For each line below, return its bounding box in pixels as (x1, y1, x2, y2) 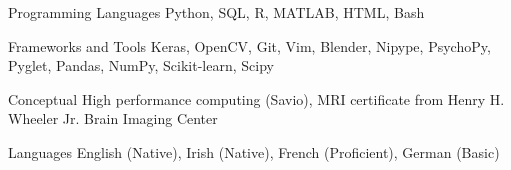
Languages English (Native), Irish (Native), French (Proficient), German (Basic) (8, 141, 500, 162)
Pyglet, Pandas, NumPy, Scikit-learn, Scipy (8, 55, 274, 76)
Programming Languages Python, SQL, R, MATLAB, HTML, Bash (8, 2, 425, 22)
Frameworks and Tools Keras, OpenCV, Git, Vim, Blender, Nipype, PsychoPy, (8, 35, 491, 56)
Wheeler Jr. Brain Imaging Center (8, 108, 218, 129)
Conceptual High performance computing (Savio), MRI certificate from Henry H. (8, 88, 505, 109)
